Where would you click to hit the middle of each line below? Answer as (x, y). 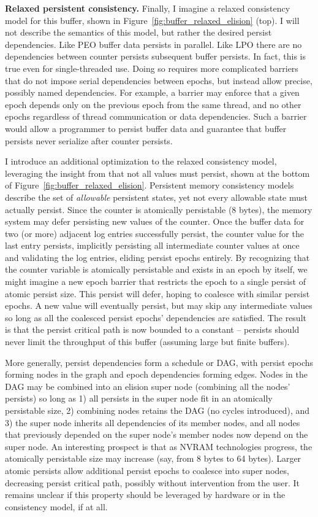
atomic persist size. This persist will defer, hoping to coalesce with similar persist (157, 293)
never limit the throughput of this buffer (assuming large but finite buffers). (147, 342)
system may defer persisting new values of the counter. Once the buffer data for (155, 221)
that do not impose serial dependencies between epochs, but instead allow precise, (159, 80)
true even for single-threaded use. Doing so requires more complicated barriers (152, 68)
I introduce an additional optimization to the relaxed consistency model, (141, 161)
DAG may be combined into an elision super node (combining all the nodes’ (148, 386)
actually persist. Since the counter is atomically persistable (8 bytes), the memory (159, 209)
